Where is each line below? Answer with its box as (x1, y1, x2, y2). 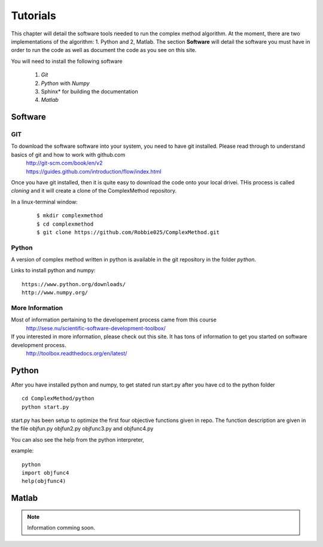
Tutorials (11, 9, 56, 22)
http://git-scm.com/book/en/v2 (26, 159, 103, 167)
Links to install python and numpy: (11, 267, 96, 274)
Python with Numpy (41, 80, 90, 87)
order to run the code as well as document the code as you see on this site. (11, 47, 197, 54)
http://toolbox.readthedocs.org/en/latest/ (26, 350, 127, 357)
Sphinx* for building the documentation (41, 87, 138, 95)
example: (11, 447, 34, 454)
